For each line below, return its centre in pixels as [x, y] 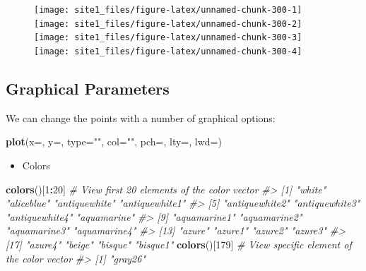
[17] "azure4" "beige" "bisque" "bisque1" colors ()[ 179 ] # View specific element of [179, 244]
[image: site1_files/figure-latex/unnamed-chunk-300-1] [168, 10]
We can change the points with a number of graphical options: [141, 118]
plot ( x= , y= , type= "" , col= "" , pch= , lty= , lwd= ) [114, 141]
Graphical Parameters [88, 89]
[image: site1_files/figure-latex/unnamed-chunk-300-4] [168, 51]
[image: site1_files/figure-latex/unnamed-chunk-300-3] [168, 38]
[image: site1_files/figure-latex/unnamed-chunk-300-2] [168, 24]
